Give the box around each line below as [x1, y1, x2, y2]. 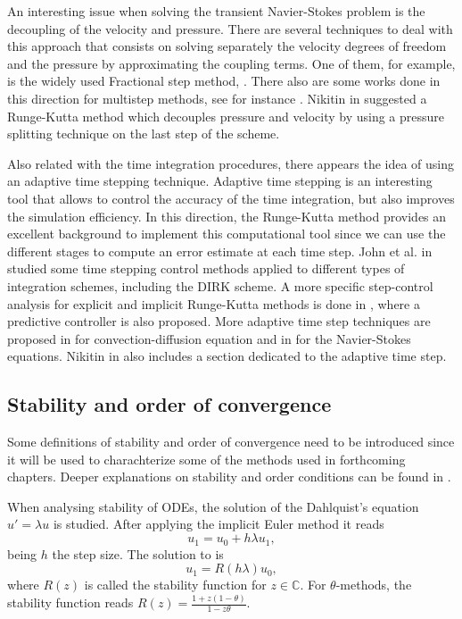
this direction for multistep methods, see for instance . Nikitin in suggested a [7, 88, 427, 107]
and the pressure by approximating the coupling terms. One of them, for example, [7, 54, 456, 72]
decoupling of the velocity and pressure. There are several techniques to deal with [7, 19, 453, 38]
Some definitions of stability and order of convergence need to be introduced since [7, 432, 455, 451]
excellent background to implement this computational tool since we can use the [7, 224, 446, 243]
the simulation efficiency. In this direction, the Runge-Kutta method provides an [7, 206, 447, 225]
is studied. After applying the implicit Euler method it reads [53, 514, 384, 533]
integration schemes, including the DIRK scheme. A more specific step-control [7, 276, 433, 295]
